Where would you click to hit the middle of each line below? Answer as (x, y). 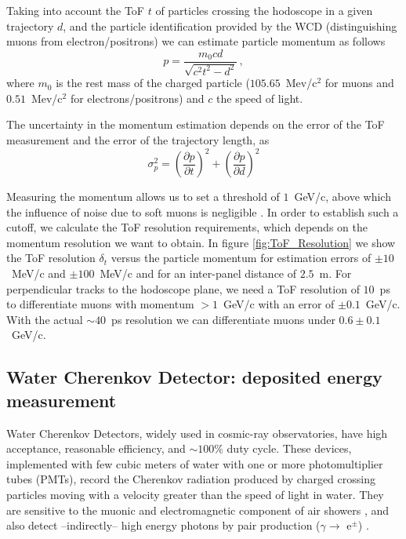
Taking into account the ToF (75, 10)
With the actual (45, 319)
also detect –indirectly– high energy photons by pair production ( (163, 525)
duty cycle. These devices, (289, 448)
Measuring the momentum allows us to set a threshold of (143, 197)
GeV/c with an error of (279, 304)
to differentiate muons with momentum (100, 304)
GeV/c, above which (343, 197)
